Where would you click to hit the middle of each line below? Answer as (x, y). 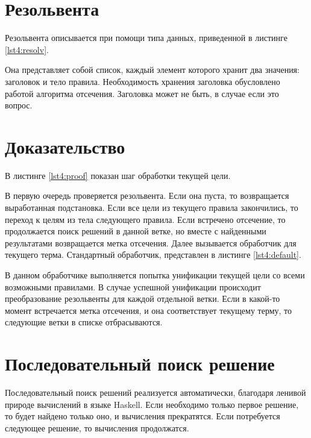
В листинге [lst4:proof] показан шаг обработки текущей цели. (118, 175)
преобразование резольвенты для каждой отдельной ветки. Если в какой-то (143, 299)
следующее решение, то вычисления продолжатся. (97, 427)
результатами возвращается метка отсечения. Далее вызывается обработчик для (151, 242)
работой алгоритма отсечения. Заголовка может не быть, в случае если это (142, 93)
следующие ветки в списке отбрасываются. (84, 322)
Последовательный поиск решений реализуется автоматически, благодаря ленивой (155, 393)
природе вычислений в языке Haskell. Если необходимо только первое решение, (152, 404)
